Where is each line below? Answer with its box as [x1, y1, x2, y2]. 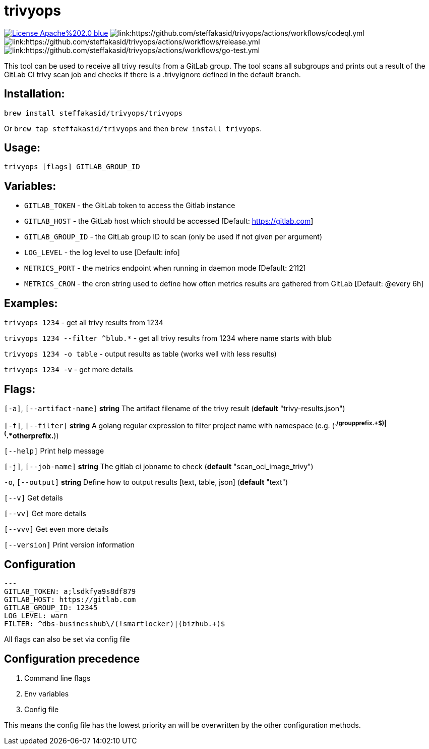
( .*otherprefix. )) [4, 429, 59, 440]
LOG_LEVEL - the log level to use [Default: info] [24, 248, 180, 257]
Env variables [24, 689, 69, 698]
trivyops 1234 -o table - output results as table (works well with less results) [4, 349, 277, 359]
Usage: [4, 141, 41, 155]
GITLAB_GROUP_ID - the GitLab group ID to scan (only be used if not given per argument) [24, 232, 323, 241]
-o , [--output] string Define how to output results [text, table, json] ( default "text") [4, 478, 288, 487]
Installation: [4, 87, 65, 101]
